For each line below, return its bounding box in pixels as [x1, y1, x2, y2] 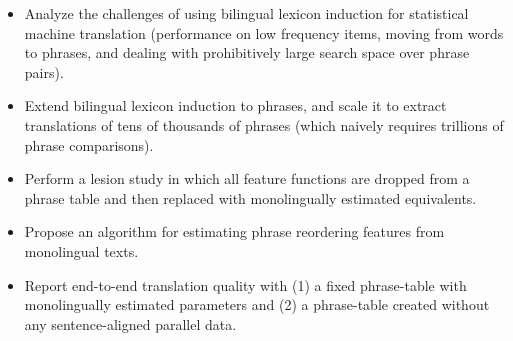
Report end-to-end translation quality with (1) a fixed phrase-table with [24, 274, 467, 295]
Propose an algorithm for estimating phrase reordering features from [24, 221, 445, 242]
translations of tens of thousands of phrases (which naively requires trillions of [24, 114, 504, 135]
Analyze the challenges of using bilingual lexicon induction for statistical [24, 3, 469, 23]
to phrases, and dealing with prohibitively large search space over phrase [24, 42, 470, 63]
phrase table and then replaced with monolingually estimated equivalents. [24, 187, 477, 208]
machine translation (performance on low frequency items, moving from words [24, 22, 504, 43]
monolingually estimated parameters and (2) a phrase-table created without [24, 294, 490, 315]
